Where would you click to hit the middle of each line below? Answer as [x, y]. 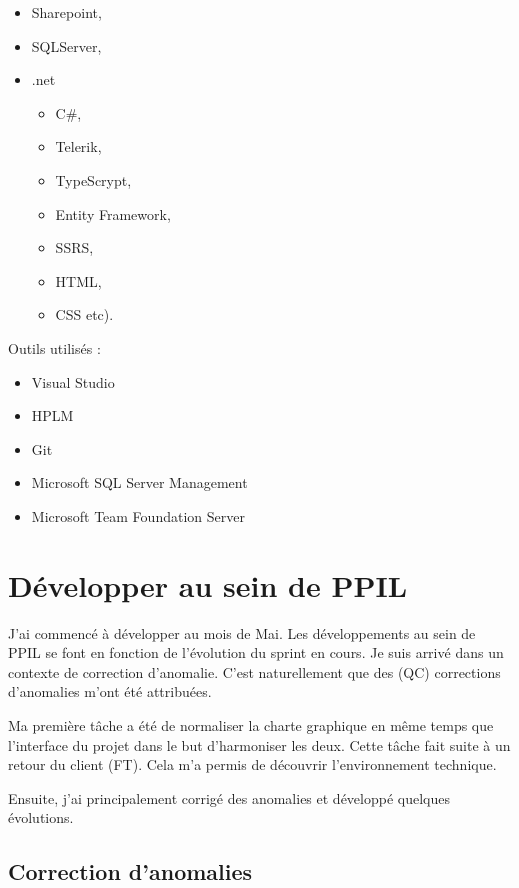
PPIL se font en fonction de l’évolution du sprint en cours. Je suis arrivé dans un [256, 652]
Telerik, [78, 146]
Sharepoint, [66, 12]
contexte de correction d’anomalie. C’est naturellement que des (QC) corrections [254, 671]
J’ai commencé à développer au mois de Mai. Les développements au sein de [242, 632]
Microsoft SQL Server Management [139, 482]
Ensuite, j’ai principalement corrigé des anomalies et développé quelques [229, 797]
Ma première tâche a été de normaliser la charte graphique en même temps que [251, 725]
